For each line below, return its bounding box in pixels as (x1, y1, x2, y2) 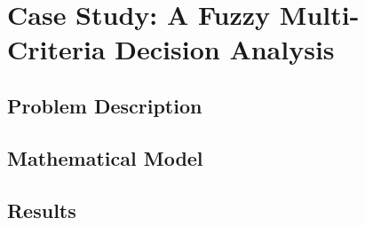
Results (7, 196, 76, 223)
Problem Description (7, 91, 202, 119)
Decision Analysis (115, 31, 335, 67)
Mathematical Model (7, 144, 203, 171)
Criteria (7, 31, 106, 67)
